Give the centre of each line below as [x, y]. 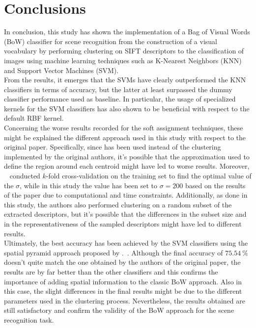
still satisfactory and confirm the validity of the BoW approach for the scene [119, 310]
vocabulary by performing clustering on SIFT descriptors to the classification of [124, 51]
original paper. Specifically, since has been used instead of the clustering [113, 147]
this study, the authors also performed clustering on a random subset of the [118, 204]
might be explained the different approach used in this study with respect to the [125, 137]
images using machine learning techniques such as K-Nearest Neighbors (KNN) [123, 60]
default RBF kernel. [34, 118]
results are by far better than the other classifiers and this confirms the [111, 271]
